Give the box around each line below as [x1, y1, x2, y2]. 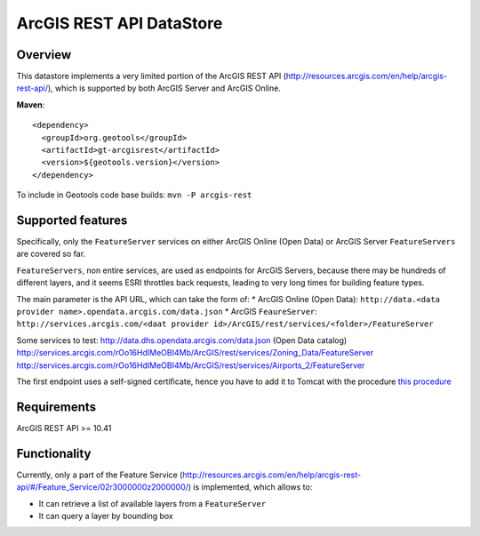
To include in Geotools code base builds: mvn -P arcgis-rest [16, 189, 252, 200]
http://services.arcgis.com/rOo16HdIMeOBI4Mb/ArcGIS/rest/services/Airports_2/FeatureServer [16, 360, 365, 371]
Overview [16, 47, 72, 62]
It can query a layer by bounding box [38, 510, 173, 521]
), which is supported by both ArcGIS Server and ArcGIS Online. [47, 83, 282, 93]
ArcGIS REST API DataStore [16, 13, 223, 33]
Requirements [16, 399, 97, 414]
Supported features [16, 213, 128, 228]
